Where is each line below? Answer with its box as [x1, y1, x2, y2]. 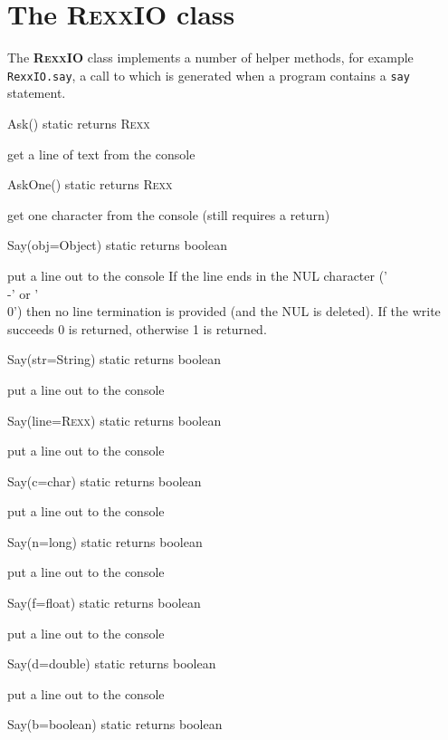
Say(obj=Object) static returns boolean [7, 235, 227, 255]
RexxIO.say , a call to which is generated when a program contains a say [7, 65, 410, 84]
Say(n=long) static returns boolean [7, 532, 203, 551]
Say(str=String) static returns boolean [7, 350, 222, 369]
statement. [7, 83, 66, 102]
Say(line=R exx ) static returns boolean [7, 410, 222, 429]
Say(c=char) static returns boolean [7, 471, 202, 490]
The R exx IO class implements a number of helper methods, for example [7, 48, 414, 67]
